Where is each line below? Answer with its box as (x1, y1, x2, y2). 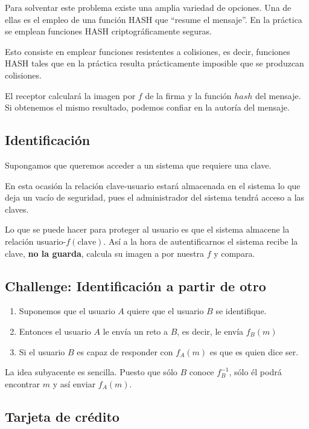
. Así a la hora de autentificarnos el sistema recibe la (103, 234, 298, 247)
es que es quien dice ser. (209, 345, 299, 358)
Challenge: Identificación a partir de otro (5, 276, 266, 295)
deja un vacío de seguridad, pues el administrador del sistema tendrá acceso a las (5, 191, 305, 204)
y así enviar (53, 377, 96, 390)
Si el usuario (19, 345, 65, 358)
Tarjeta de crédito (5, 407, 119, 425)
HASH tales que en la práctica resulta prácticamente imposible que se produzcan (5, 57, 304, 69)
